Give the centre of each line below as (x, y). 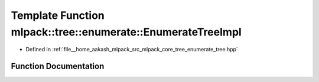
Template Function (58, 15)
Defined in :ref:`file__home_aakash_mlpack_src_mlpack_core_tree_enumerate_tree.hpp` (132, 50)
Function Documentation (58, 66)
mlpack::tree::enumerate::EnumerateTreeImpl (126, 32)
